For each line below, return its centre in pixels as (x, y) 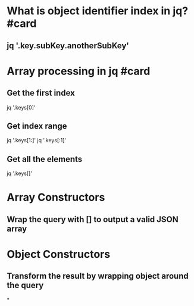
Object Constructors (59, 254)
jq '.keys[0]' (21, 107)
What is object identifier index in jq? (98, 11)
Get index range (37, 126)
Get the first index (41, 93)
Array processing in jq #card (79, 71)
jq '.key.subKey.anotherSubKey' (68, 46)
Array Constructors (56, 197)
